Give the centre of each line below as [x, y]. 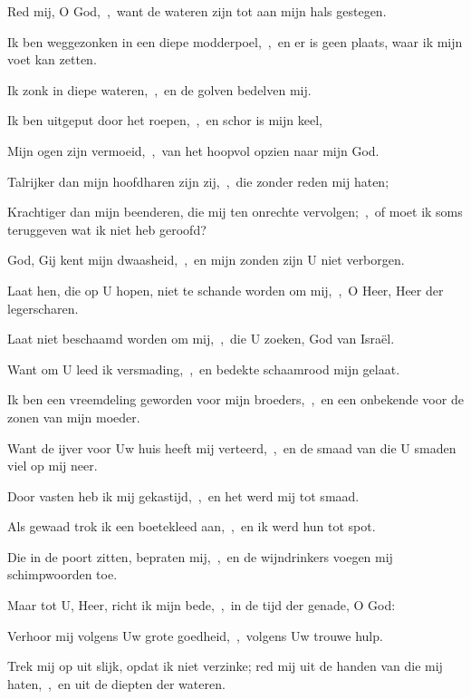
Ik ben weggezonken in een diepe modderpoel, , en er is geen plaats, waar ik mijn [235, 41]
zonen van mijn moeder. [74, 417]
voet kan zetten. [52, 59]
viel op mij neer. [53, 466]
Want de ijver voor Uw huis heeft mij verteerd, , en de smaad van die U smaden [232, 447]
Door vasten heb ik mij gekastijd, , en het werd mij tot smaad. [183, 495]
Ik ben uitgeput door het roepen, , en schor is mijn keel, [165, 120]
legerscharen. [43, 308]
